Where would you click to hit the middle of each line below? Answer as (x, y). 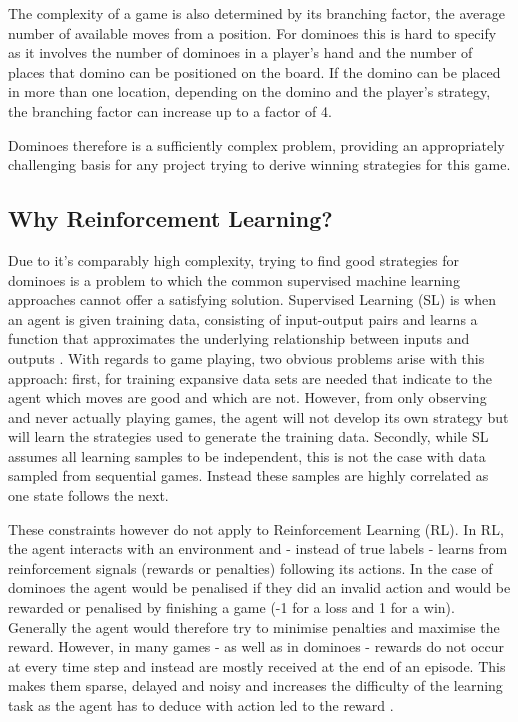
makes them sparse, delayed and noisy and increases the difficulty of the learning (255, 685)
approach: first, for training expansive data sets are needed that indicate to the (250, 377)
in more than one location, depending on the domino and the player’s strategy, (249, 91)
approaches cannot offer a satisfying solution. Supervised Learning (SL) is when (252, 299)
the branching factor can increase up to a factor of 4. (170, 110)
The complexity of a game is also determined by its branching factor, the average (256, 13)
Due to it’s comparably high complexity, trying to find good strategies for (233, 259)
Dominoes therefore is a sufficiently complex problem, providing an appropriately (256, 144)
